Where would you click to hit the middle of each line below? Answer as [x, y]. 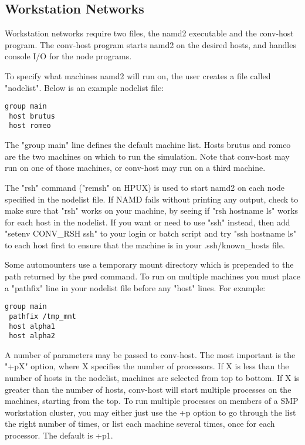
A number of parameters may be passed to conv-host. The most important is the [150, 354]
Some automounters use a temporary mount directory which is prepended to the [149, 264]
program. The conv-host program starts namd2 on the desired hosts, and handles [150, 44]
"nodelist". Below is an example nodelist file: [84, 87]
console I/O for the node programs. [68, 56]
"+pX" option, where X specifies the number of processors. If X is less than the [147, 366]
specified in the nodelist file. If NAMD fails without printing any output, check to [152, 199]
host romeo [30, 126]
